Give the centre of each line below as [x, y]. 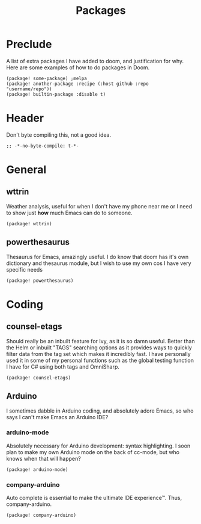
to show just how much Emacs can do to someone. [70, 213]
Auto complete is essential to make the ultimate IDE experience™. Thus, [94, 498]
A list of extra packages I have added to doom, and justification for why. [95, 61]
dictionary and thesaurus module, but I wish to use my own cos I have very [99, 263]
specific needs [25, 269]
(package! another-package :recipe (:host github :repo [77, 84]
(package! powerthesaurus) [40, 281]
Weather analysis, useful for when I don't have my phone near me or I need [99, 206]
